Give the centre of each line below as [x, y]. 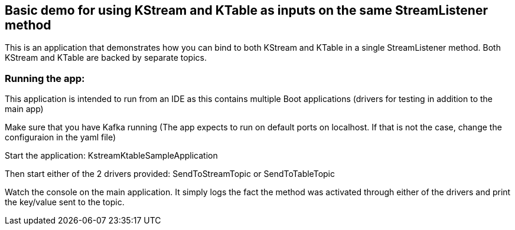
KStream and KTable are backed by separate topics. [106, 58]
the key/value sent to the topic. [65, 202]
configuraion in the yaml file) [61, 137]
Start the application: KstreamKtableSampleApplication [111, 156]
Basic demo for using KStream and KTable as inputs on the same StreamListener [246, 10]
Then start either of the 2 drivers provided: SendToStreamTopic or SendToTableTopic [170, 174]
